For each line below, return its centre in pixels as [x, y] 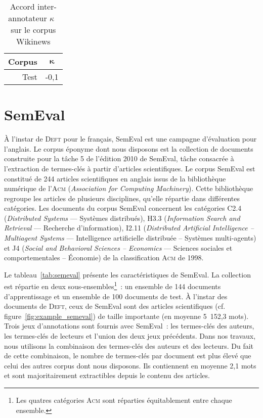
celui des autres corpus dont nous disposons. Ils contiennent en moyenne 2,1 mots [130, 365]
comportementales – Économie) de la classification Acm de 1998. [104, 258]
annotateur [28, 18]
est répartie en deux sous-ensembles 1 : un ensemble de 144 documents [113, 286]
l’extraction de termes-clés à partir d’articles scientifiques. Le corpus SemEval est [130, 168]
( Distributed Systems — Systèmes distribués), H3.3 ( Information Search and [122, 218]
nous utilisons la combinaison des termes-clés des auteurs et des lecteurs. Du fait [129, 345]
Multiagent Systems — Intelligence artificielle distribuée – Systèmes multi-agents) [130, 238]
